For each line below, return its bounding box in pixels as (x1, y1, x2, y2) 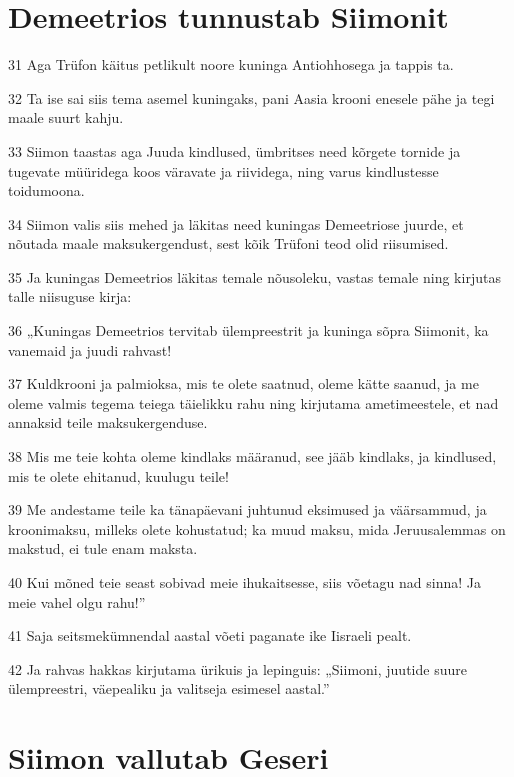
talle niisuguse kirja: (8, 286, 132, 307)
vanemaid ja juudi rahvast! (8, 339, 172, 360)
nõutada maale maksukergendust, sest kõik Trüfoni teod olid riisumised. (8, 233, 449, 254)
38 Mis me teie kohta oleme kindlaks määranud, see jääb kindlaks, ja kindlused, (8, 446, 497, 467)
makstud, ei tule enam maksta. (8, 538, 198, 559)
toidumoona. (8, 180, 85, 201)
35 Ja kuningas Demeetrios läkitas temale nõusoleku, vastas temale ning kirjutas (8, 266, 501, 287)
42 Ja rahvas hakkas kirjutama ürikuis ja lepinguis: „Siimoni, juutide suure (8, 658, 467, 679)
